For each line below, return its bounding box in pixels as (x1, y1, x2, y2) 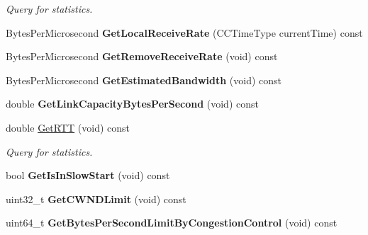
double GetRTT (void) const (6, 120, 130, 134)
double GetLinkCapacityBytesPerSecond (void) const (6, 96, 259, 111)
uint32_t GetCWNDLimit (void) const (6, 191, 186, 206)
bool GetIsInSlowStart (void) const (6, 168, 170, 183)
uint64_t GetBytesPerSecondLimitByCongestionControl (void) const (6, 215, 338, 230)
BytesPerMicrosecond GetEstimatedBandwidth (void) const (6, 72, 282, 87)
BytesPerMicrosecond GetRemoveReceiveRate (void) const (6, 49, 278, 64)
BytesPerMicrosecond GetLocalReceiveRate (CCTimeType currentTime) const (6, 25, 363, 40)
